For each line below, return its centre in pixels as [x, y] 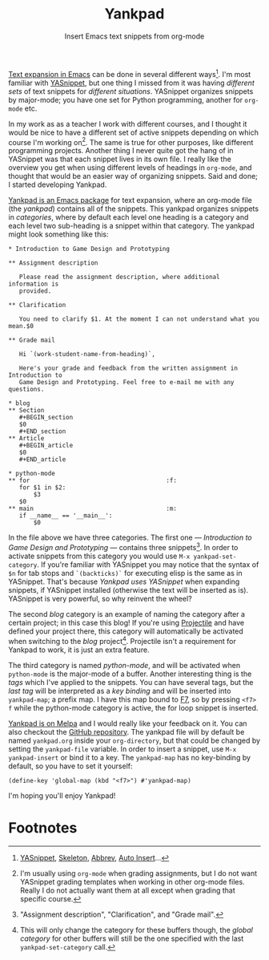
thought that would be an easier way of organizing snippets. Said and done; [133, 176]
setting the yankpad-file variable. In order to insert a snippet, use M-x [122, 749]
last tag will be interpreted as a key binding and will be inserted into [120, 691]
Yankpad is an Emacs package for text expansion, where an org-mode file [130, 201]
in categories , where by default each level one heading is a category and [128, 217]
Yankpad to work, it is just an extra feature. [79, 650]
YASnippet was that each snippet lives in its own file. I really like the [120, 159]
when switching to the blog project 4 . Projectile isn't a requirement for [122, 640]
